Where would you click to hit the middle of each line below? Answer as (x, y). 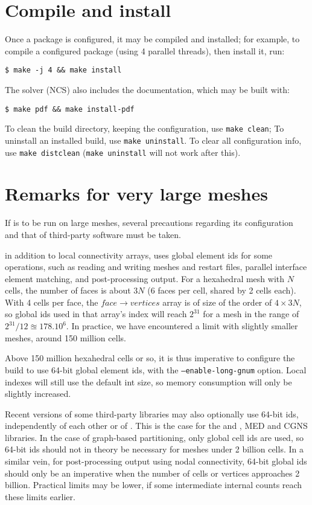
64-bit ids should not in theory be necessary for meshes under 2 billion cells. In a (154, 449)
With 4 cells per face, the (52, 302)
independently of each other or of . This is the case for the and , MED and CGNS (156, 426)
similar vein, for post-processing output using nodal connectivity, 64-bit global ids (156, 461)
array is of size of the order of (217, 302)
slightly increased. (38, 394)
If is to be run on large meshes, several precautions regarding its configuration (149, 223)
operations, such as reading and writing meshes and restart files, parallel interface (156, 267)
